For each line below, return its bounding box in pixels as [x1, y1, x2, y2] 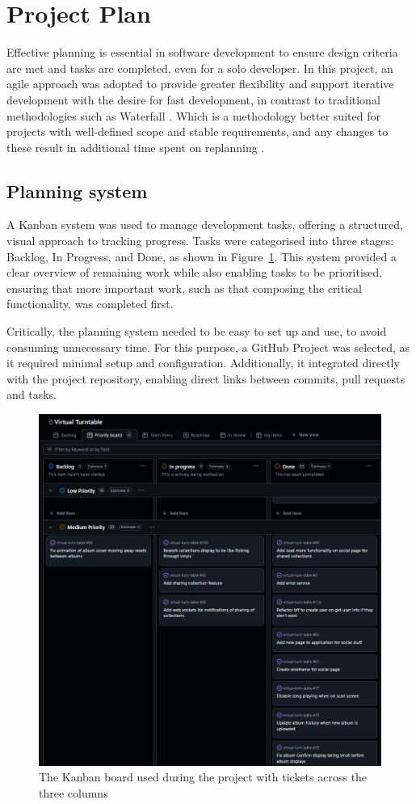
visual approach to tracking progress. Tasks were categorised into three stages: [6, 232, 394, 249]
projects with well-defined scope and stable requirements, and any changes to [6, 123, 389, 140]
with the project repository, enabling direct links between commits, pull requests [6, 370, 405, 387]
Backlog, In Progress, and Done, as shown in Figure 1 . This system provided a [6, 248, 397, 264]
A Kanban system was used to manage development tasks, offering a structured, [6, 216, 403, 233]
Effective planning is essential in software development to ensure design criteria [6, 44, 398, 61]
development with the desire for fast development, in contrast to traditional [6, 91, 380, 108]
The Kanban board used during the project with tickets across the [39, 768, 368, 785]
